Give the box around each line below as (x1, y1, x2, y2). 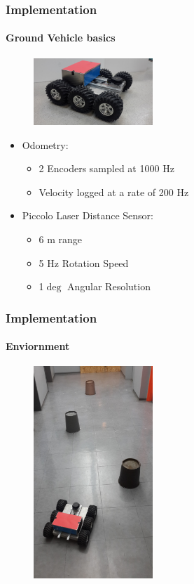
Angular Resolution (67, 279, 151, 294)
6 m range (39, 232, 83, 246)
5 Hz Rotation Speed (39, 255, 129, 270)
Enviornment (6, 339, 70, 353)
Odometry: (22, 137, 69, 152)
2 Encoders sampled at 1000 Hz (39, 161, 174, 176)
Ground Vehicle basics (6, 30, 116, 45)
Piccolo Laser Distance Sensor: (22, 208, 153, 223)
